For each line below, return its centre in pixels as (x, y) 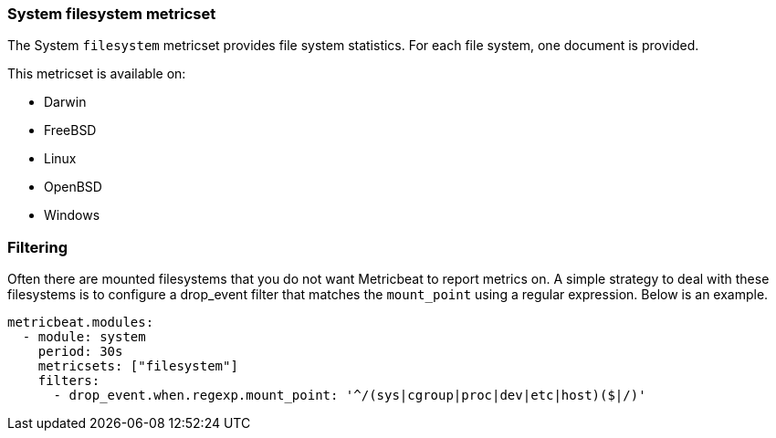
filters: (69, 381)
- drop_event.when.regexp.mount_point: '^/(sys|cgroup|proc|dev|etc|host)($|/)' (350, 396)
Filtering (37, 247)
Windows (72, 215)
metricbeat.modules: (81, 323)
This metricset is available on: (97, 74)
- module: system (84, 337)
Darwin (65, 102)
